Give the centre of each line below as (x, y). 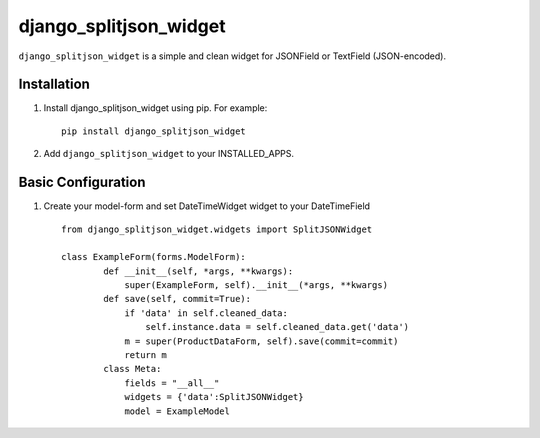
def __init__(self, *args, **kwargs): (198, 271)
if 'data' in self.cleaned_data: (206, 313)
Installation (54, 84)
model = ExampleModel (177, 411)
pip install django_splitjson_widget (154, 131)
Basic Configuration (82, 182)
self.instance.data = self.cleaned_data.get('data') (277, 327)
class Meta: (132, 369)
